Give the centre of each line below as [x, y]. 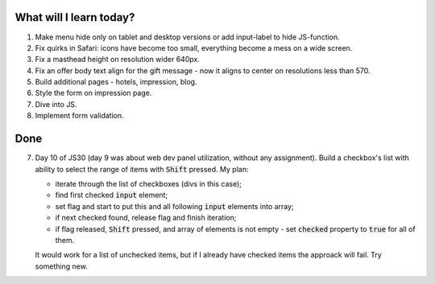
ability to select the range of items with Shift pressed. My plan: [142, 169]
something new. [61, 266]
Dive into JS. [56, 104]
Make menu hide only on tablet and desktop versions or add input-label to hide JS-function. [187, 37]
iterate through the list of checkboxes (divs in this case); [148, 183]
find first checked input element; [112, 195]
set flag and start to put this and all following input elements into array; [174, 206]
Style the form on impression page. [93, 93]
